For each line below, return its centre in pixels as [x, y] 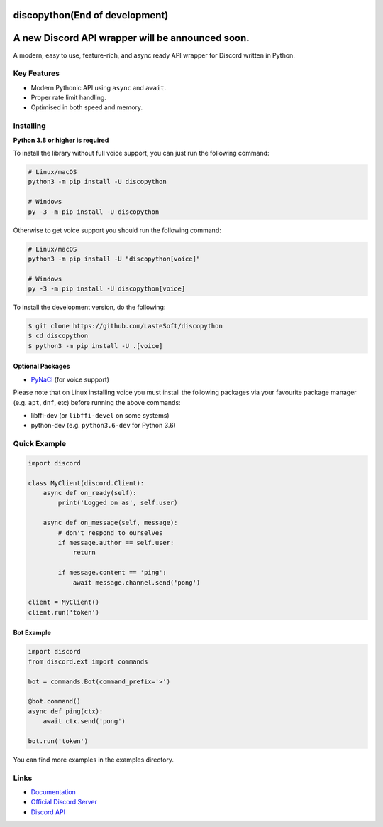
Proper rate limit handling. [68, 98]
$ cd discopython [58, 336]
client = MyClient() [63, 602]
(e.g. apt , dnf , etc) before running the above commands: [97, 402]
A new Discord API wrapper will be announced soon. [131, 38]
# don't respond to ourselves [110, 533]
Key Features [37, 73]
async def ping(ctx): [66, 711]
